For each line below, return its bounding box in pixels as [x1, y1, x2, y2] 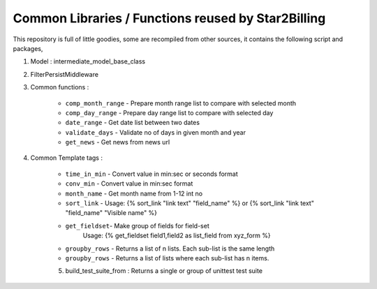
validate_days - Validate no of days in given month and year [65, 128, 246, 136]
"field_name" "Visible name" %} [65, 209, 157, 217]
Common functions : [30, 83, 89, 91]
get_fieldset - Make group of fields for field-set [65, 221, 209, 230]
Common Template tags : [30, 154, 103, 162]
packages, [13, 44, 43, 52]
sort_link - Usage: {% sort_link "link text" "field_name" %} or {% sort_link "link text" [65, 199, 314, 207]
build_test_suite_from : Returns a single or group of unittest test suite [65, 267, 263, 275]
